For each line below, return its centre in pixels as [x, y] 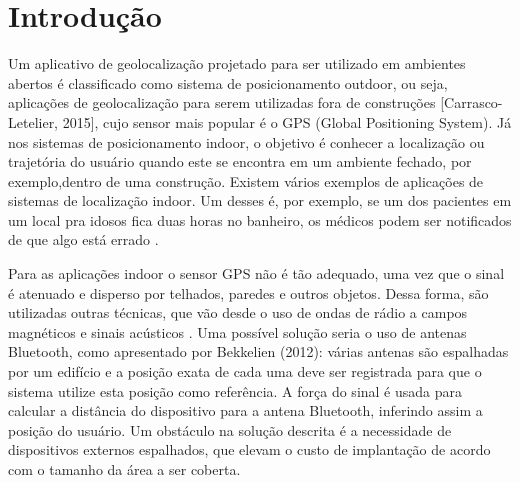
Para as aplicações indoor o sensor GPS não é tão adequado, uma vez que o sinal [256, 273]
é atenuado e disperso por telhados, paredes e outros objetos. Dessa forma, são [248, 292]
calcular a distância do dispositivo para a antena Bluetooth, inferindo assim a [245, 410]
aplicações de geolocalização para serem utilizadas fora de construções [222, 102]
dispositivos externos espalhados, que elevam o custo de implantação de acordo [249, 449]
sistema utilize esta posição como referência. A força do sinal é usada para [235, 390]
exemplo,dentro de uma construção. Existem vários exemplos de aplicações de [246, 180]
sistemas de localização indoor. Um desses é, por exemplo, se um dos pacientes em [260, 200]
